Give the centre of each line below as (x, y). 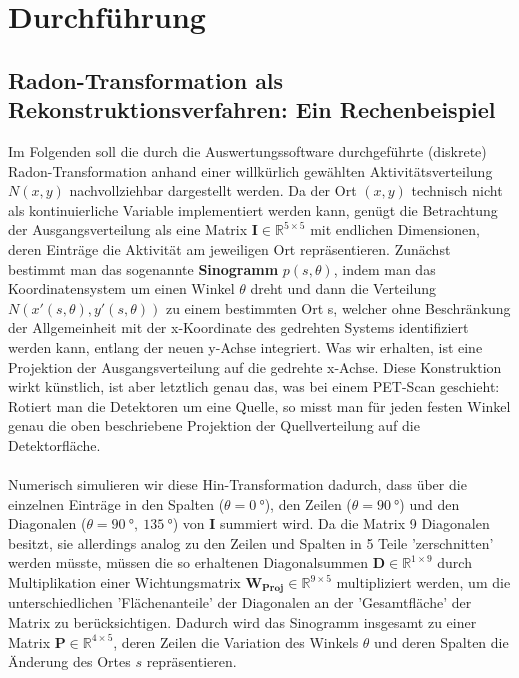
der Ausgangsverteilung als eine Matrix (128, 229)
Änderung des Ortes (69, 661)
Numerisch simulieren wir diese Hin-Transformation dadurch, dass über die (237, 484)
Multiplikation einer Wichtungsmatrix (124, 582)
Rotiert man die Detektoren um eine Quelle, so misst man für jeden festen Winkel (259, 405)
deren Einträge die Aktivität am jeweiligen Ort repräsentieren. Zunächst (229, 248)
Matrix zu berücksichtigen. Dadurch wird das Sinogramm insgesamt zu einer (242, 622)
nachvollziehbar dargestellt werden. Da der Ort (213, 190)
